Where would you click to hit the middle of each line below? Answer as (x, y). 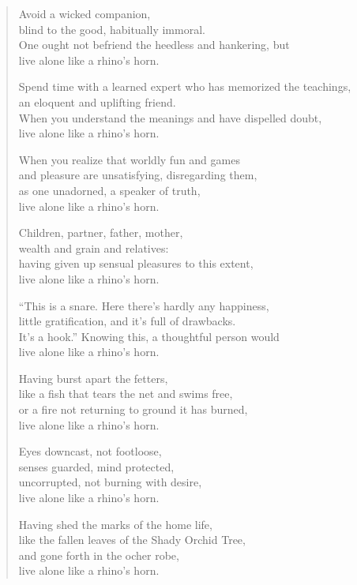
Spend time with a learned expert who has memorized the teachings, (185, 86)
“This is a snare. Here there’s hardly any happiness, (144, 305)
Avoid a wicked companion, (85, 13)
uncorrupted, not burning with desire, (110, 482)
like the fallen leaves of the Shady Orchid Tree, (132, 540)
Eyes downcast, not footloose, (90, 451)
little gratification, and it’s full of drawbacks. (127, 321)
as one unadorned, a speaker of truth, (109, 190)
